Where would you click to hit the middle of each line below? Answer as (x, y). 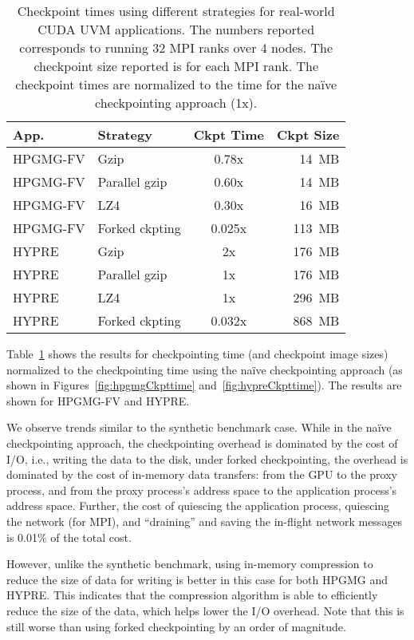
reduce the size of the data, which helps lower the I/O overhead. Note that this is (205, 610)
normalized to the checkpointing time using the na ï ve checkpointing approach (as (205, 369)
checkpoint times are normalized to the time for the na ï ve (176, 84)
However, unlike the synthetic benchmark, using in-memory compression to (190, 564)
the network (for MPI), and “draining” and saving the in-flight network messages (205, 521)
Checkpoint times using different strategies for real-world (176, 11)
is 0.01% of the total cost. (69, 537)
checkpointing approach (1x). (176, 103)
